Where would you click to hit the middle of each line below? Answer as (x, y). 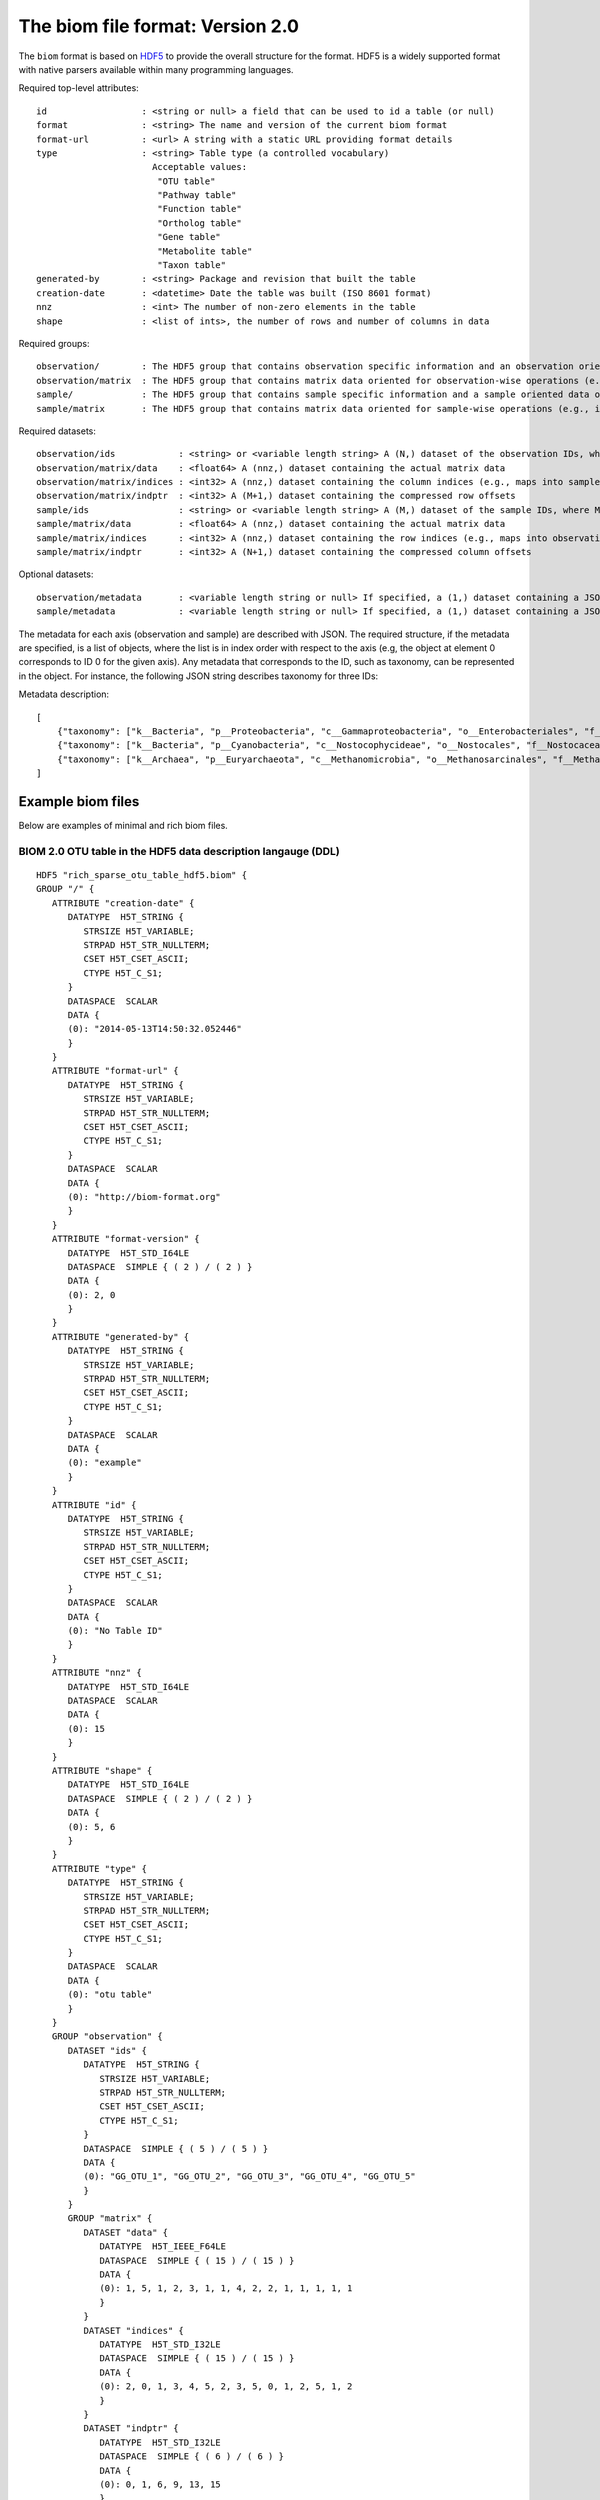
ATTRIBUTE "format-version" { (125, 1239)
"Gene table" (189, 237)
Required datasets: (57, 431)
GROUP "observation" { (107, 2036)
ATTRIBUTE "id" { (94, 1504)
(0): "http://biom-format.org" (144, 1196)
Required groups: (54, 343)
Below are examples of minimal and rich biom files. (123, 826)
